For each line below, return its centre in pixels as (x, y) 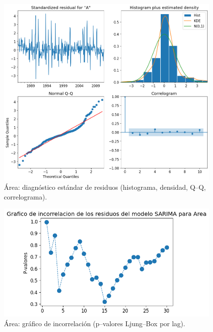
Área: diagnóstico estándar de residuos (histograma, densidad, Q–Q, (105, 187)
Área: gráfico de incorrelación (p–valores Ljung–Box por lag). (95, 323)
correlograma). (25, 196)
